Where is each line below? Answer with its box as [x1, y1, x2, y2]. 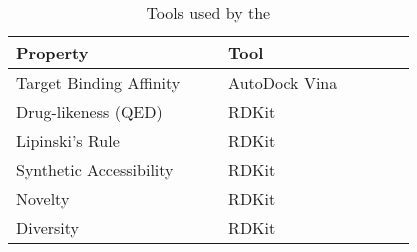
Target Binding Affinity [16, 71, 181, 94]
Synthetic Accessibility [16, 158, 174, 181]
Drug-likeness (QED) [16, 100, 163, 123]
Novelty [16, 187, 70, 210]
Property [16, 41, 89, 64]
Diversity [16, 216, 80, 239]
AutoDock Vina [228, 71, 338, 94]
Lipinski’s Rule [16, 129, 120, 152]
